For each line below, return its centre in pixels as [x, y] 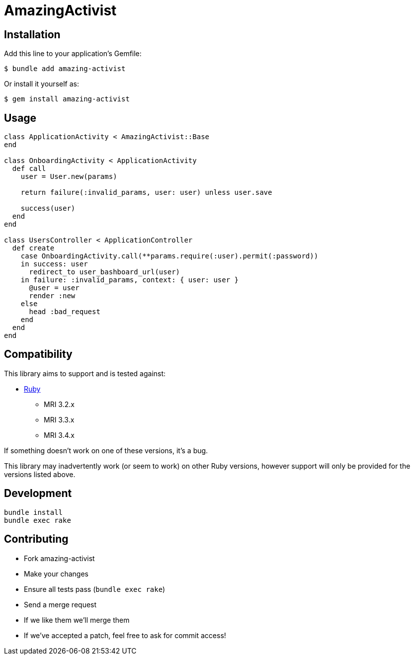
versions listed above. [40, 474]
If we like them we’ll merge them [77, 620]
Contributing [36, 539]
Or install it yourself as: [41, 84]
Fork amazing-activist [59, 558]
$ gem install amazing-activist [67, 99]
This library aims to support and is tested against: [85, 373]
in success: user [54, 264]
